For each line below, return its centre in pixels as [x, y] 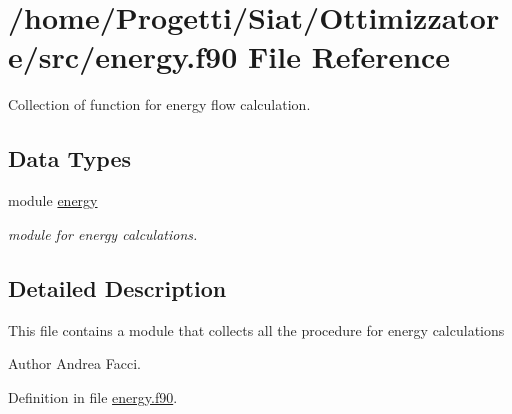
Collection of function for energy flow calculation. [159, 104]
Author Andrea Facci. [74, 363]
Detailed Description [117, 287]
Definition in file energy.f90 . [93, 396]
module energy [53, 200]
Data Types [69, 158]
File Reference [349, 56]
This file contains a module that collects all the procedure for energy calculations [256, 329]
